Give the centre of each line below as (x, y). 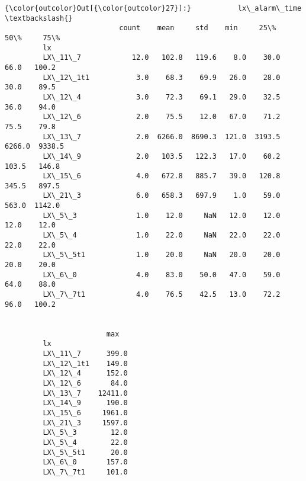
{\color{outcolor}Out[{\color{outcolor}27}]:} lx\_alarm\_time (153, 8)
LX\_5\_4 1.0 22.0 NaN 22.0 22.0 (162, 235)
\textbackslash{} (39, 18)
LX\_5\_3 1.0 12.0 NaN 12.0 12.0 (162, 215)
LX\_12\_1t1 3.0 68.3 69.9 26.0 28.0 (162, 77)
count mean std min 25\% (198, 28)
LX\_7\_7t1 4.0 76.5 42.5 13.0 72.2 (162, 295)
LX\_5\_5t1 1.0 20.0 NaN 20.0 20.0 (162, 255)
